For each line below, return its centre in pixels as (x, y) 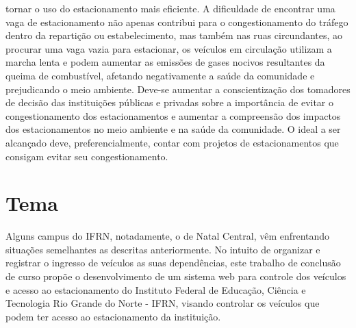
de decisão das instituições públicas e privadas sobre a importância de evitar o (170, 102)
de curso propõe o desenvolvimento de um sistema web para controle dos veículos (176, 276)
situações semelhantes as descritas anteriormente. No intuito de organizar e (163, 249)
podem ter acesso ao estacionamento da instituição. (113, 316)
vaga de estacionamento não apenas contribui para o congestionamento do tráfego (177, 22)
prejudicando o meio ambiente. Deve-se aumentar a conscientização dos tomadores (178, 89)
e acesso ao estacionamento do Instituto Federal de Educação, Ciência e (156, 289)
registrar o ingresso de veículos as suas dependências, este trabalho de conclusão (173, 263)
